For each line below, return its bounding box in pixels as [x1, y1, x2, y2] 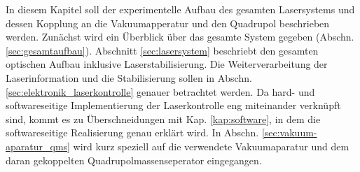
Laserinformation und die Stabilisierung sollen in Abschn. [6, 70, 252, 85]
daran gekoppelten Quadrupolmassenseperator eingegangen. [6, 152, 262, 167]
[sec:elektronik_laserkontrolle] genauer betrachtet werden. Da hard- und [6, 84, 315, 99]
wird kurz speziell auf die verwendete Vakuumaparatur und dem [73, 138, 349, 153]
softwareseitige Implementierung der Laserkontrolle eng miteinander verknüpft [6, 98, 341, 113]
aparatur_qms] [6, 138, 70, 153]
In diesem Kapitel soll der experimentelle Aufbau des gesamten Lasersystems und [6, 2, 355, 16]
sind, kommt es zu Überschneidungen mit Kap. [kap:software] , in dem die [6, 111, 321, 126]
